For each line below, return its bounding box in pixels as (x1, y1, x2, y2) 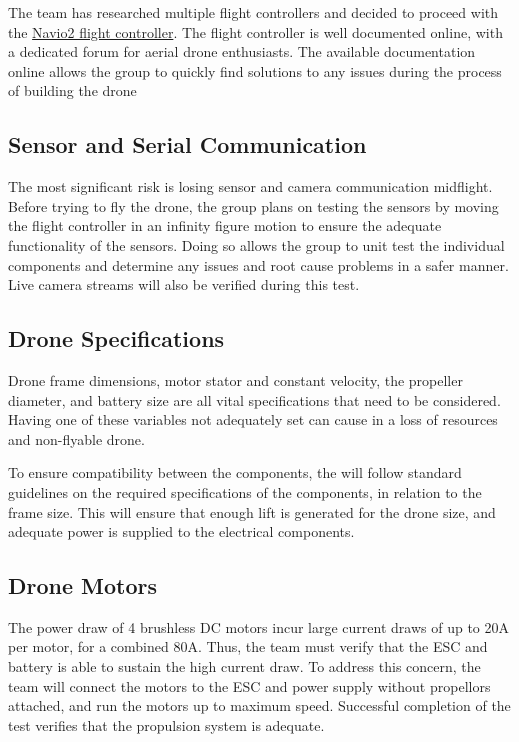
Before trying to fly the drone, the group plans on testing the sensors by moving (8, 195, 499, 216)
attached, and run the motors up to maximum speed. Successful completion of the (8, 695, 511, 716)
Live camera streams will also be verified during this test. (8, 274, 360, 295)
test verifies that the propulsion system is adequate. (8, 714, 325, 735)
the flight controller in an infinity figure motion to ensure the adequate (8, 215, 442, 236)
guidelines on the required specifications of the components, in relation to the (8, 481, 482, 502)
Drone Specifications (8, 323, 225, 354)
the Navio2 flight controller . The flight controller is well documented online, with (8, 21, 503, 42)
